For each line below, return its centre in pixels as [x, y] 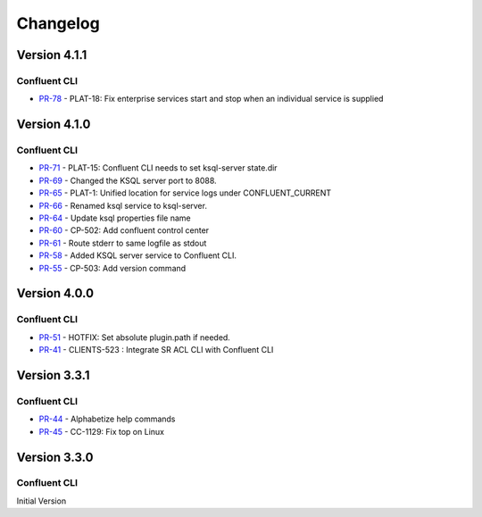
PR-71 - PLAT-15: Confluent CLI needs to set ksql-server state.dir [158, 168]
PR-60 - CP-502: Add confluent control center [124, 230]
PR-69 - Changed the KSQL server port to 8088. [128, 180]
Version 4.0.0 [55, 293]
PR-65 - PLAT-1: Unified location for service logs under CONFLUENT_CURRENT [185, 193]
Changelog [58, 23]
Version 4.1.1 [52, 55]
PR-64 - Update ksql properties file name [115, 218]
